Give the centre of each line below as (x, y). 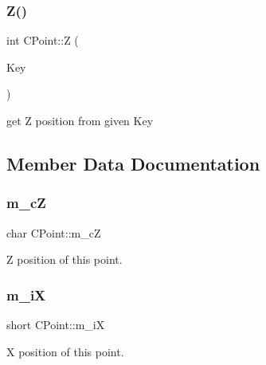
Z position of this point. (65, 259)
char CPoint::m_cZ (54, 232)
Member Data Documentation (133, 163)
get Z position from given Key (80, 120)
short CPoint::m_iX (56, 324)
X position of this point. (65, 351)
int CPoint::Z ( (43, 40)
